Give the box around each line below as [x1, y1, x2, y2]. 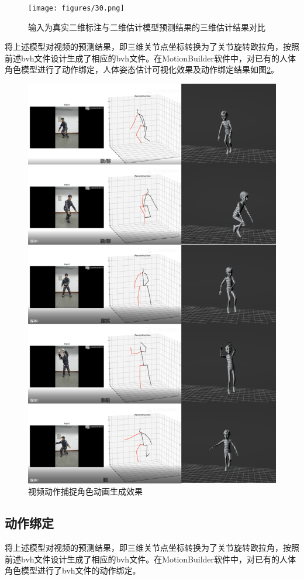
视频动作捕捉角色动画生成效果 [28, 485, 143, 497]
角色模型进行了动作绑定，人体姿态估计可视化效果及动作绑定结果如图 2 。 [5, 63, 279, 75]
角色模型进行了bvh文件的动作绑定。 [5, 564, 141, 576]
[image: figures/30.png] [28, 4, 125, 12]
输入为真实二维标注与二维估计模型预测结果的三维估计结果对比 [28, 20, 265, 33]
